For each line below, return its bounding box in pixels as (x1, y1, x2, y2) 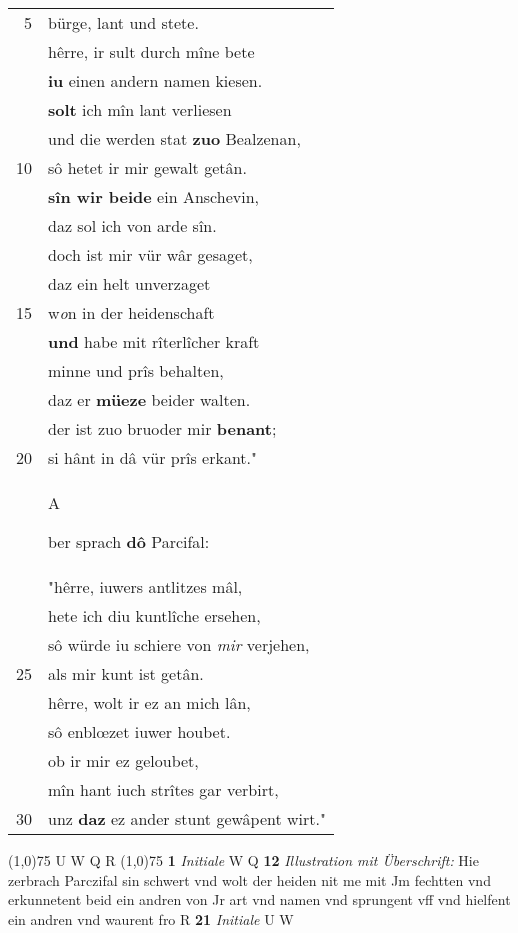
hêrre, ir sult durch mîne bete (48, 40, 255, 63)
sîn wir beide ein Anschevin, (48, 185, 259, 208)
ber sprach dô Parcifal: (48, 530, 210, 553)
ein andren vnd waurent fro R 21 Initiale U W (8, 908, 294, 929)
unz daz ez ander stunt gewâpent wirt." (48, 807, 326, 830)
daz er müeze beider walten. (48, 388, 251, 411)
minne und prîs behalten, (48, 359, 224, 382)
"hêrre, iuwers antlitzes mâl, (48, 575, 243, 598)
